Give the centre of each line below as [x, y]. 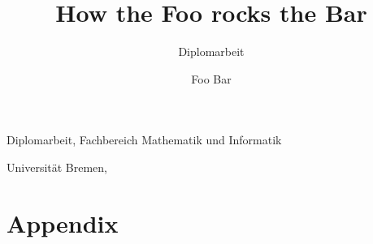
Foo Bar [211, 78]
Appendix [63, 223]
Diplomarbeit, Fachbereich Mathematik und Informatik [144, 140]
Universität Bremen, [57, 167]
